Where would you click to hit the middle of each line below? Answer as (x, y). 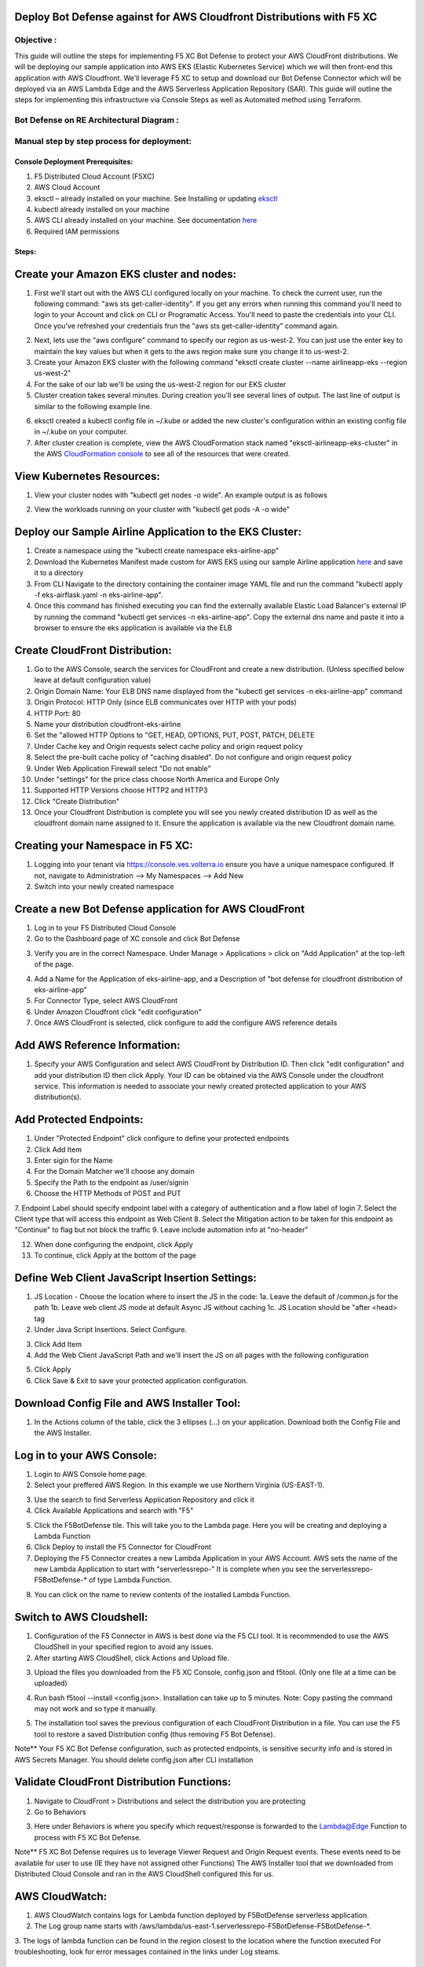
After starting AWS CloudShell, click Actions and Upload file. (132, 1658)
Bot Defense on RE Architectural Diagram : (97, 120)
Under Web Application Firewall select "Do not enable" (122, 768)
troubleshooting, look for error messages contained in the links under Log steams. (147, 1951)
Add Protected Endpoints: (79, 1120)
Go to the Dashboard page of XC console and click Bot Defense (137, 939)
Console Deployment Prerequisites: (74, 162)
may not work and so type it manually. (95, 1709)
